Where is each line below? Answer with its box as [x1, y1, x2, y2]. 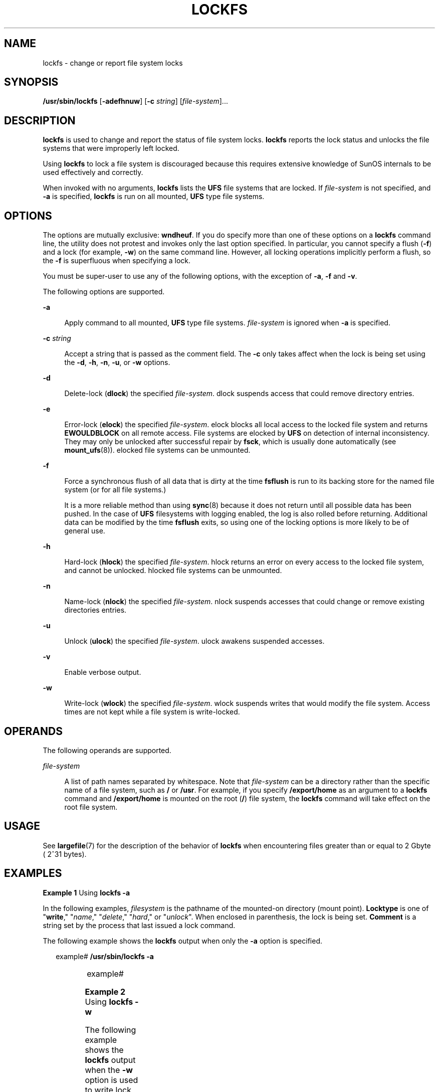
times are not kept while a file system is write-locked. [64, 707, 240, 716]
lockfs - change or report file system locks [43, 58, 183, 67]
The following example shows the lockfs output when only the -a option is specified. [43, 936, 322, 945]
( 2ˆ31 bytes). [43, 849, 87, 858]
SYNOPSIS [4, 76, 59, 89]
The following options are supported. [43, 287, 165, 296]
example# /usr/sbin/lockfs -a [56, 952, 154, 961]
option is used [85, 1074, 138, 1085]
